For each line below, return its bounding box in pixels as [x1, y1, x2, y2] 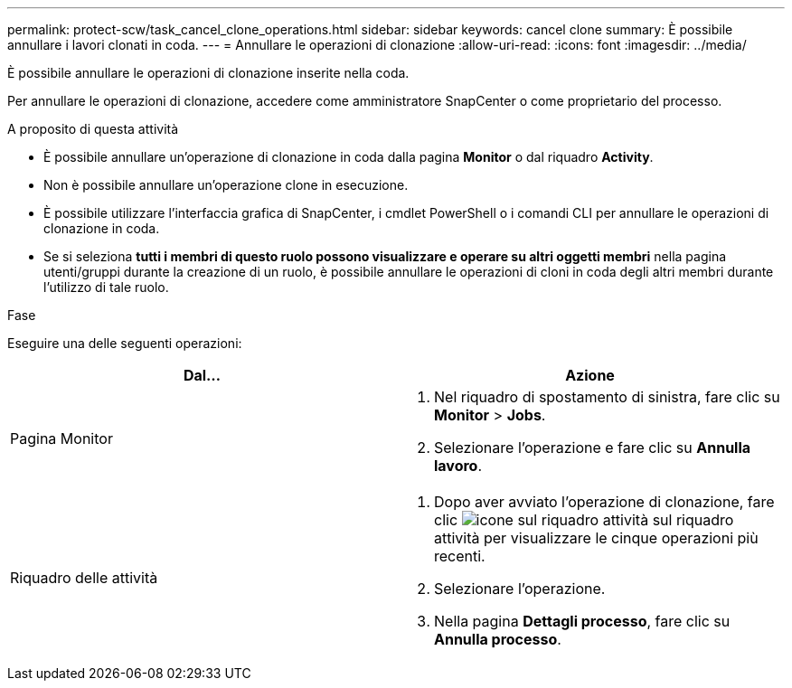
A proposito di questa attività [7, 121, 179, 137]
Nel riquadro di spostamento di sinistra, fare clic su [434, 388, 780, 406]
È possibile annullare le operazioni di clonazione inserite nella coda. [7, 65, 410, 80]
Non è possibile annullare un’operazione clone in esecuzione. [43, 177, 409, 193]
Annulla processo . [434, 630, 561, 648]
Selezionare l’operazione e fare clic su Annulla [434, 438, 751, 457]
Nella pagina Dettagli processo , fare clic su [434, 612, 731, 630]
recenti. [434, 547, 486, 565]
